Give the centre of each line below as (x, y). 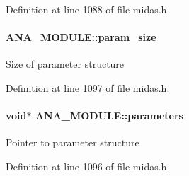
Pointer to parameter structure (73, 142)
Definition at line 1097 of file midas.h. (88, 87)
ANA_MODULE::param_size (81, 37)
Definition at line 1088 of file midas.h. (88, 9)
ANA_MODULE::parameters (109, 116)
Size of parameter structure (65, 64)
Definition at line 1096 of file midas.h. (88, 166)
